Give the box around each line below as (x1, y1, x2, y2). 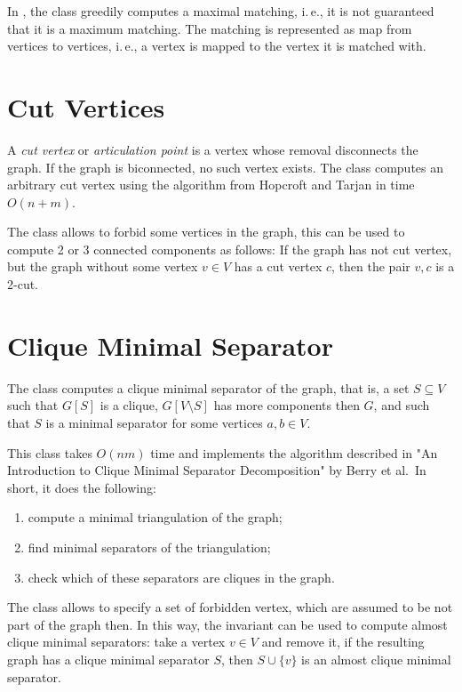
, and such (373, 396, 430, 414)
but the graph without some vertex (7, 257, 198, 276)
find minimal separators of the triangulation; (28, 537, 271, 556)
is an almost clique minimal (301, 649, 451, 668)
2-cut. (7, 275, 38, 294)
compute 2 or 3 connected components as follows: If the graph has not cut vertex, (7, 239, 452, 258)
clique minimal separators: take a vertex (7, 632, 226, 651)
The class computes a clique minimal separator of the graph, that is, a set (7, 378, 410, 397)
